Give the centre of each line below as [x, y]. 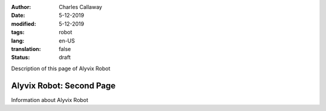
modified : [24, 23]
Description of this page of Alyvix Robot [61, 68]
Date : [18, 16]
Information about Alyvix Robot [50, 100]
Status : [21, 58]
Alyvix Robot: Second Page [63, 85]
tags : [18, 32]
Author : [21, 7]
